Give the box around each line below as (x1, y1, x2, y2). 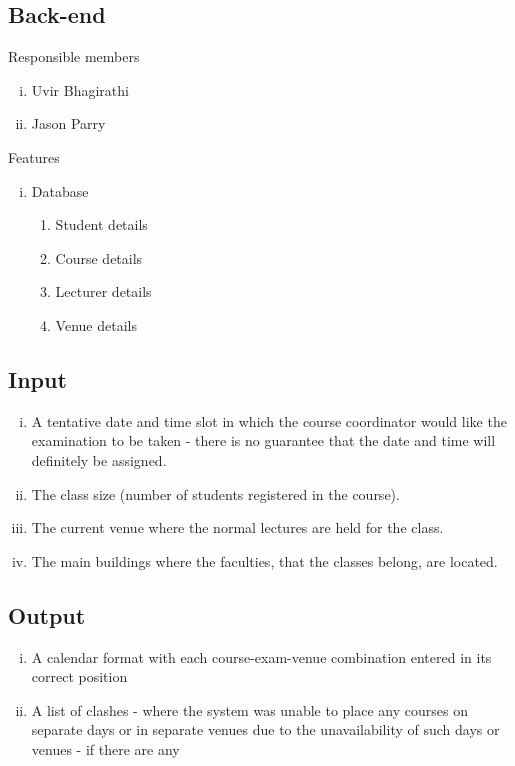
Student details (55, 214, 148, 235)
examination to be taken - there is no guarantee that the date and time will (31, 430, 496, 451)
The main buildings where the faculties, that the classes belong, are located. (31, 550, 498, 571)
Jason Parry (31, 113, 106, 134)
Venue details (55, 314, 137, 335)
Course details (55, 247, 143, 268)
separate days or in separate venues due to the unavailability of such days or (31, 719, 500, 740)
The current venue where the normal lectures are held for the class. (31, 517, 444, 538)
